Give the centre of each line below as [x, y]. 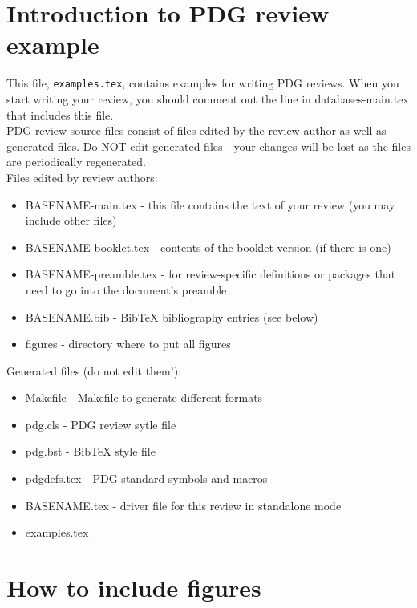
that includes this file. [60, 114]
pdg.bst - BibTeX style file [90, 451]
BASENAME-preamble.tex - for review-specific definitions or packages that [211, 274]
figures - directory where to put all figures [128, 344]
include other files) [71, 220]
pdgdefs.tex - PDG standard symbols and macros [146, 478]
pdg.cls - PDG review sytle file [101, 424]
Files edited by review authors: [82, 177]
